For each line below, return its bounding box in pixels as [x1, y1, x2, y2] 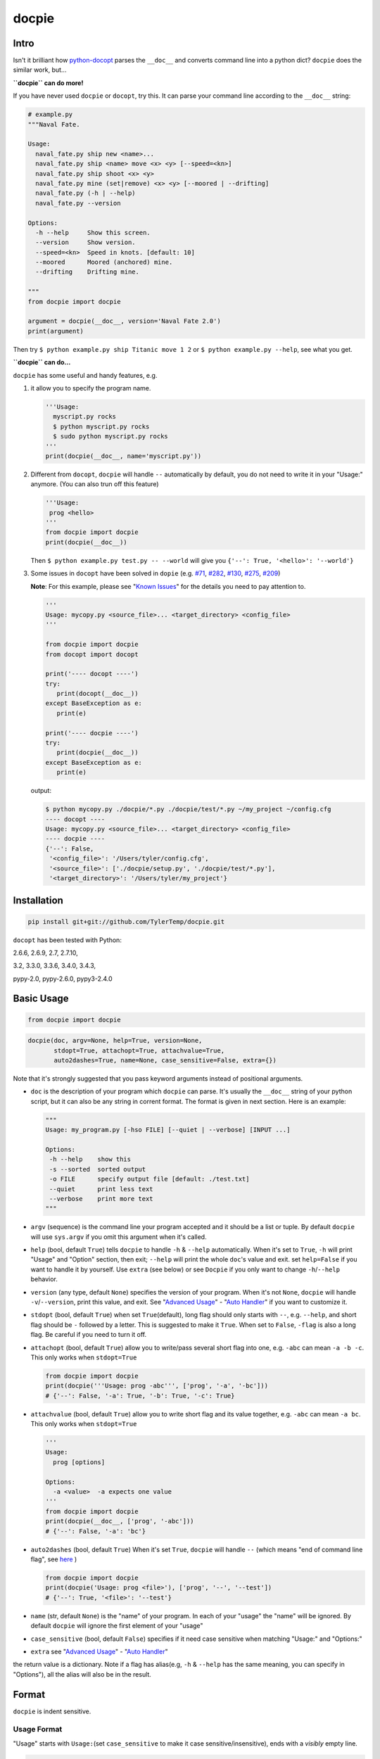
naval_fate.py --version [35, 199, 121, 207]
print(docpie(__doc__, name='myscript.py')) [45, 452, 202, 460]
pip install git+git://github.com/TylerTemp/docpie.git [27, 917, 225, 925]
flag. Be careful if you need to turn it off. [30, 1331, 147, 1339]
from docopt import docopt [45, 650, 139, 658]
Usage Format [13, 1725, 63, 1734]
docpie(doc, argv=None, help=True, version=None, [27, 1036, 203, 1045]
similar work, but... [13, 65, 67, 74]
